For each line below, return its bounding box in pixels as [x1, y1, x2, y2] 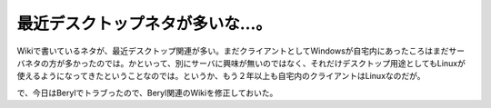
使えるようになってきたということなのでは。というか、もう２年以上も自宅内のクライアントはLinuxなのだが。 [16, 71, 426, 82]
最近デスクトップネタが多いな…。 [16, 14, 273, 34]
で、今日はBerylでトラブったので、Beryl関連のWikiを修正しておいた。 [16, 87, 278, 98]
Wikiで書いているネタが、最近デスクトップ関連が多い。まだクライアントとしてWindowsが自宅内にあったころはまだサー [16, 45, 466, 56]
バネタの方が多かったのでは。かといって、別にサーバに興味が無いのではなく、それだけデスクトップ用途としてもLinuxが [16, 57, 466, 68]
